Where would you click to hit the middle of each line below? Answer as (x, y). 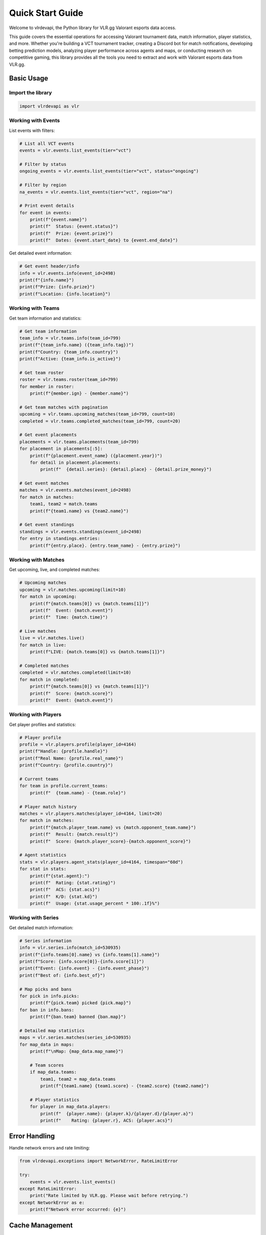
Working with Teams (34, 308)
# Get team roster (42, 372)
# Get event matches (44, 483)
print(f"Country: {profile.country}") (66, 765)
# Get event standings (47, 525)
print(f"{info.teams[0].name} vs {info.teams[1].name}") (90, 954)
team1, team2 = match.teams (64, 504)
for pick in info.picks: (50, 996)
